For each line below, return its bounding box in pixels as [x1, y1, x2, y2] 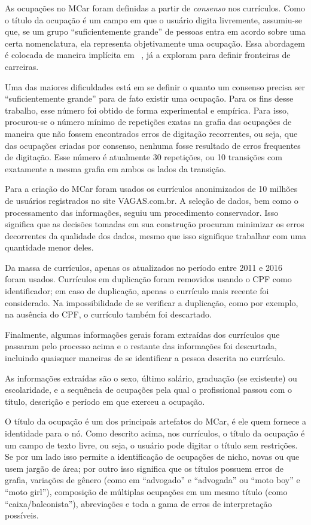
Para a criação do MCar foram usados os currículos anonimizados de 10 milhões [5, 182, 298, 195]
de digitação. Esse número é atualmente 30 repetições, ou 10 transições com [5, 151, 282, 163]
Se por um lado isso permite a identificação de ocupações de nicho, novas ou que [5, 450, 300, 463]
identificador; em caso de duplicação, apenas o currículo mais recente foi [5, 285, 269, 297]
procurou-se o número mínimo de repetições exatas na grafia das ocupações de [5, 115, 292, 128]
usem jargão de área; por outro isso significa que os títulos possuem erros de [5, 462, 284, 474]
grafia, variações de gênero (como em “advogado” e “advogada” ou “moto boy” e [5, 474, 300, 486]
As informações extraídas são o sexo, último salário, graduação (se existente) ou [5, 371, 297, 384]
